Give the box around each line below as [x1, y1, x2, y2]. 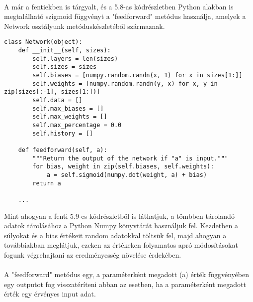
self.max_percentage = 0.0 [32, 121, 122, 129]
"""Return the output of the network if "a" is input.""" [32, 154, 229, 162]
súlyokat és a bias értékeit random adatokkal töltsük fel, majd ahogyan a [4, 230, 227, 240]
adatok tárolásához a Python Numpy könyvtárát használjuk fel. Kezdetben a [4, 220, 239, 231]
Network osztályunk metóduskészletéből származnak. [4, 20, 165, 31]
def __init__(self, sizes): [18, 47, 111, 54]
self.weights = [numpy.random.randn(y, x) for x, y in [32, 80, 218, 87]
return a [32, 179, 61, 187]
